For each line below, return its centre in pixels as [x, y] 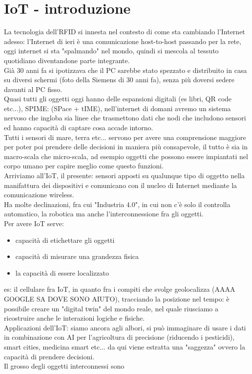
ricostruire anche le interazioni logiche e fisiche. [74, 318]
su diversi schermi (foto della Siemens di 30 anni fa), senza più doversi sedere [119, 80]
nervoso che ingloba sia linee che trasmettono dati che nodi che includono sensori [125, 118]
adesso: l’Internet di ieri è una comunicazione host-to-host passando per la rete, [123, 41]
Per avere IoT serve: [34, 223]
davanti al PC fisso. [33, 89]
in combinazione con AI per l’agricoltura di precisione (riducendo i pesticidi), [119, 337]
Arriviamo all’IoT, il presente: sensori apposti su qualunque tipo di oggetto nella [124, 175]
